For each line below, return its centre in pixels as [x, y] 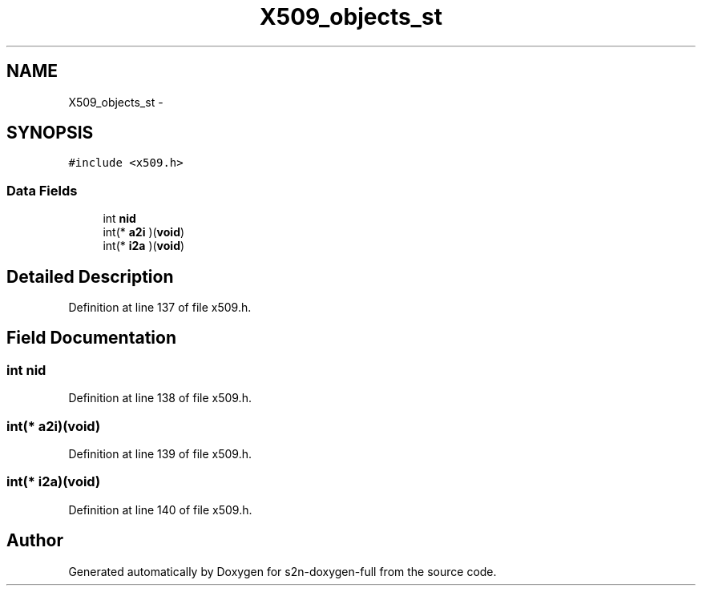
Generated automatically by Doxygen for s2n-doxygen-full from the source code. [282, 571]
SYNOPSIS [50, 133]
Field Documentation [91, 338]
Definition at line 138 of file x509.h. [160, 398]
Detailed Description [90, 276]
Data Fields [42, 190]
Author [35, 541]
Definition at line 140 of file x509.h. [160, 509]
